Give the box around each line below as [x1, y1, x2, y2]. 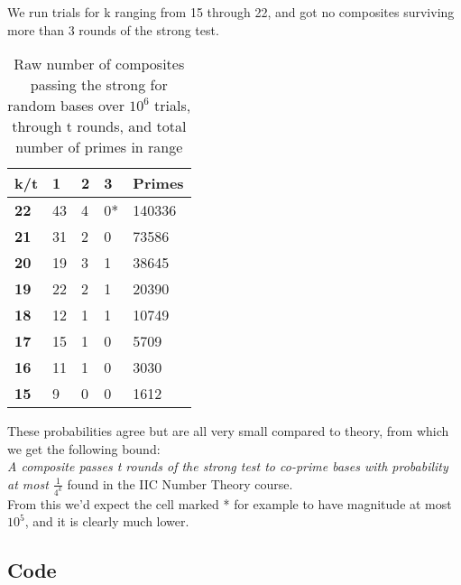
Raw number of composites [14, 53, 185, 75]
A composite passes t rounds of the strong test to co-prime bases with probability [7, 457, 448, 476]
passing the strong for [30, 74, 168, 96]
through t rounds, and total [12, 116, 187, 137]
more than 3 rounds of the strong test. [7, 20, 219, 39]
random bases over [7, 95, 124, 116]
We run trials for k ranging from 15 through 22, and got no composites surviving [7, 3, 455, 21]
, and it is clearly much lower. [24, 512, 189, 531]
